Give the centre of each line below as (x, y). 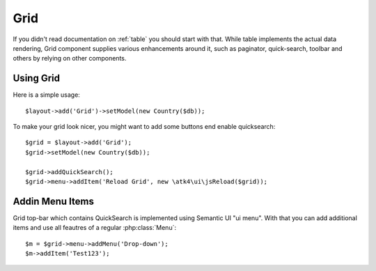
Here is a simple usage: (46, 95)
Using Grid (37, 78)
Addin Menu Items (53, 201)
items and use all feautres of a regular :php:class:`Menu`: (95, 228)
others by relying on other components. (70, 59)
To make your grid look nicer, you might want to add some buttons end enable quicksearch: (144, 127)
